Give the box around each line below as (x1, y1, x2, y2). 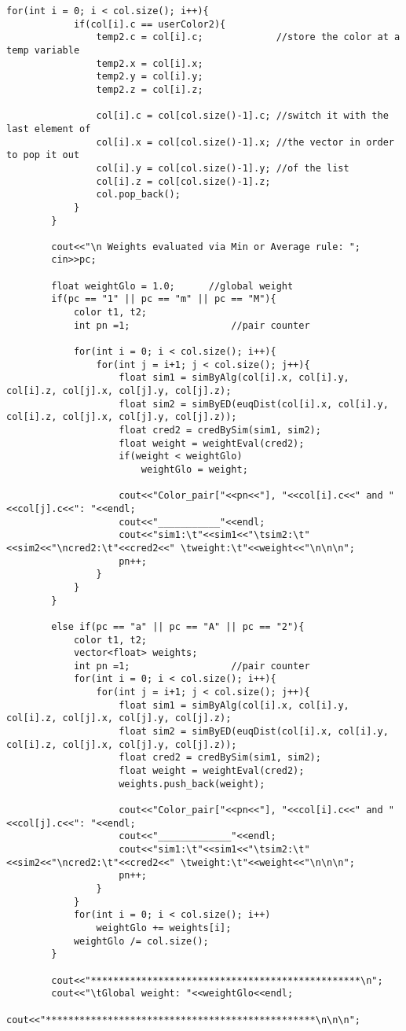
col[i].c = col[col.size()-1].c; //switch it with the (96, 110, 389, 122)
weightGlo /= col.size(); (73, 935, 209, 947)
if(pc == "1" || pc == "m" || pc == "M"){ (51, 293, 276, 305)
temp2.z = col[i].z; (96, 83, 203, 95)
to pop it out (6, 149, 80, 161)
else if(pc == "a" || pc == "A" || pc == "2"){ (51, 620, 305, 632)
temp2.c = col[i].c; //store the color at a (96, 31, 401, 43)
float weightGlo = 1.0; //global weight (51, 280, 294, 292)
